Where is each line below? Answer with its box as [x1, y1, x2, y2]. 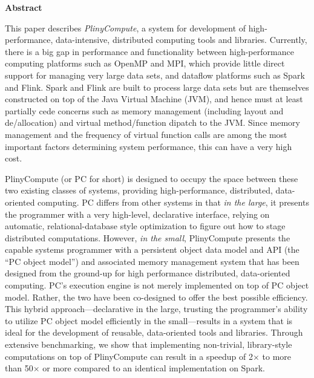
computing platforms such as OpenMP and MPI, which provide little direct [5, 57, 285, 70]
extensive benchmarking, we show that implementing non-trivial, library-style [5, 338, 292, 351]
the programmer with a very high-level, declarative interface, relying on [5, 207, 270, 220]
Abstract [5, 1, 42, 13]
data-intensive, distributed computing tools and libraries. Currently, [56, 33, 307, 46]
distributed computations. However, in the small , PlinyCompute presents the [5, 231, 290, 244]
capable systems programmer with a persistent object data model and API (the [5, 243, 299, 256]
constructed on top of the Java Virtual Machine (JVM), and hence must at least [5, 93, 303, 105]
